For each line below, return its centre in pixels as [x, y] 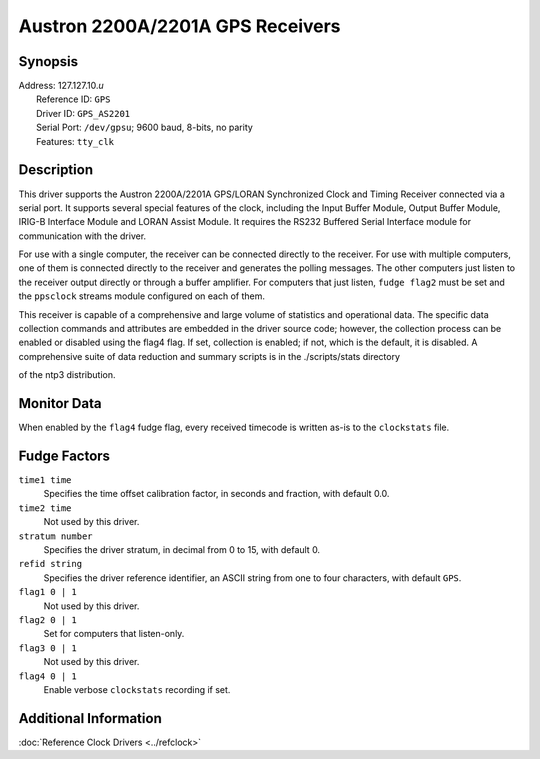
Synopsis [48, 61]
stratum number [56, 536]
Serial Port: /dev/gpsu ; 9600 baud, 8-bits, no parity [145, 127]
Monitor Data [60, 403]
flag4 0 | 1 [47, 676]
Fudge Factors [64, 455]
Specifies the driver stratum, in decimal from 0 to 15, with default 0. [181, 549]
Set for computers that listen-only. [114, 634]
